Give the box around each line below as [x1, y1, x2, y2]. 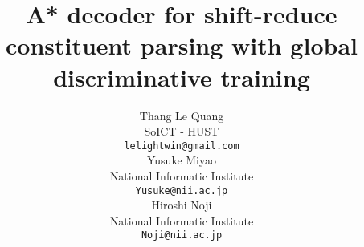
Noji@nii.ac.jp [141, 229, 223, 241]
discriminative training [53, 60, 310, 93]
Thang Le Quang [139, 107, 224, 123]
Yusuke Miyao [146, 152, 217, 168]
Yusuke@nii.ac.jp [135, 184, 228, 196]
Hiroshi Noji [151, 196, 212, 213]
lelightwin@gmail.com [124, 140, 239, 152]
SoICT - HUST [144, 123, 219, 140]
